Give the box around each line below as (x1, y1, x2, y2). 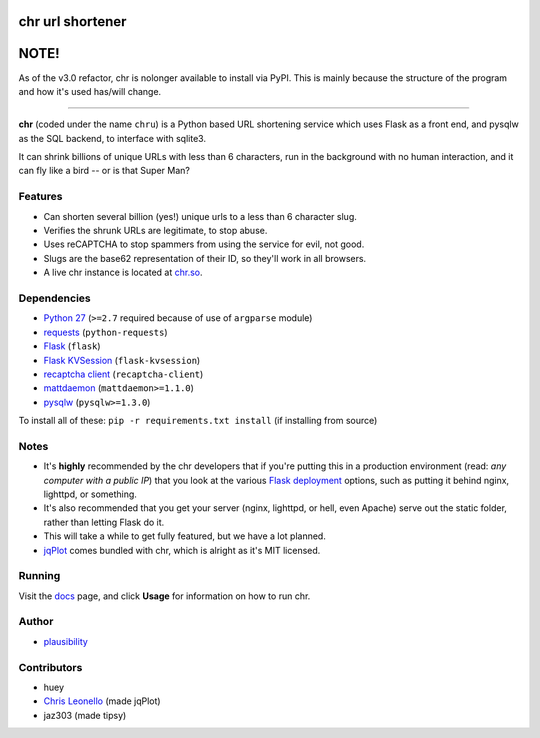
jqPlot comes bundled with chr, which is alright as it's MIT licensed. (43, 544, 321, 556)
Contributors (18, 660, 83, 674)
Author (18, 615, 54, 629)
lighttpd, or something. (43, 488, 137, 500)
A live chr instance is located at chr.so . (43, 266, 204, 279)
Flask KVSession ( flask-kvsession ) (43, 354, 201, 366)
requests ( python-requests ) (43, 326, 169, 338)
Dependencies (18, 291, 92, 305)
